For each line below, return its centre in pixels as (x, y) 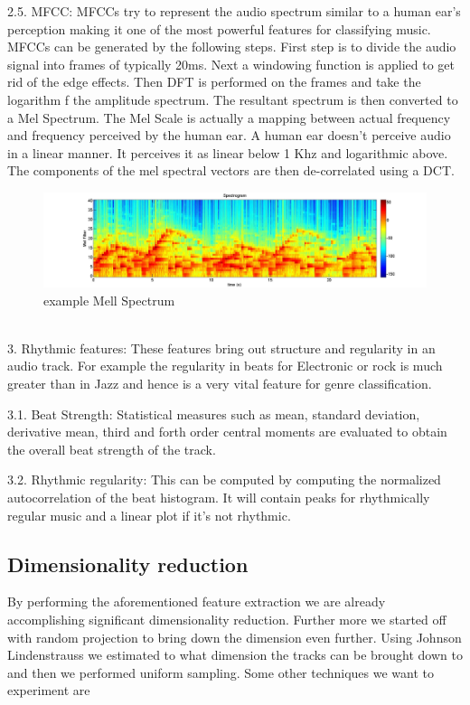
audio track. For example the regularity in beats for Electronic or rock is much (225, 366)
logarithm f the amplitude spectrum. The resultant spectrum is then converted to (233, 99)
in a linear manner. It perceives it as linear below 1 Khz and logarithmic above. (228, 152)
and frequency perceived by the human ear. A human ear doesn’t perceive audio (229, 135)
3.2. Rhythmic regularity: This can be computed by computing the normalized (224, 479)
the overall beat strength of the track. (112, 449)
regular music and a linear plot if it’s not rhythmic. (149, 515)
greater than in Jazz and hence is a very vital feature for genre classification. (220, 384)
